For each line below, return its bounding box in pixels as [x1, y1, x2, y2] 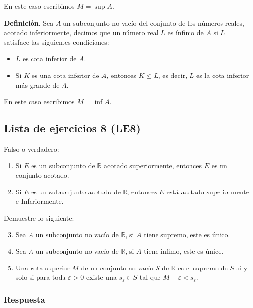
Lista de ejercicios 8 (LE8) [4, 120, 141, 136]
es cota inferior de [23, 53, 77, 64]
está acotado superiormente [166, 186, 250, 196]
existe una [86, 272, 117, 282]
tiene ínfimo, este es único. [144, 246, 224, 256]
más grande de [15, 79, 60, 90]
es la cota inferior [196, 70, 249, 80]
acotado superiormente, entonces [104, 160, 202, 170]
